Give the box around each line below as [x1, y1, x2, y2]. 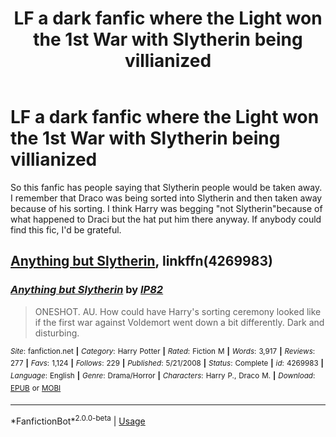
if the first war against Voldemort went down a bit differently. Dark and [34, 316, 325, 328]
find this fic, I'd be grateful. [10, 223, 122, 236]
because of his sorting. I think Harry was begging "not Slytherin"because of [10, 202, 323, 214]
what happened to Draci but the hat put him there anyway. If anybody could [10, 213, 322, 225]
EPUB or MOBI [10, 383, 62, 393]
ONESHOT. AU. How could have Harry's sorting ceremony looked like [34, 305, 322, 317]
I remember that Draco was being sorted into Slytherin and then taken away [10, 192, 323, 204]
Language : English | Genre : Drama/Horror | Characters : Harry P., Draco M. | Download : [10, 370, 316, 381]
